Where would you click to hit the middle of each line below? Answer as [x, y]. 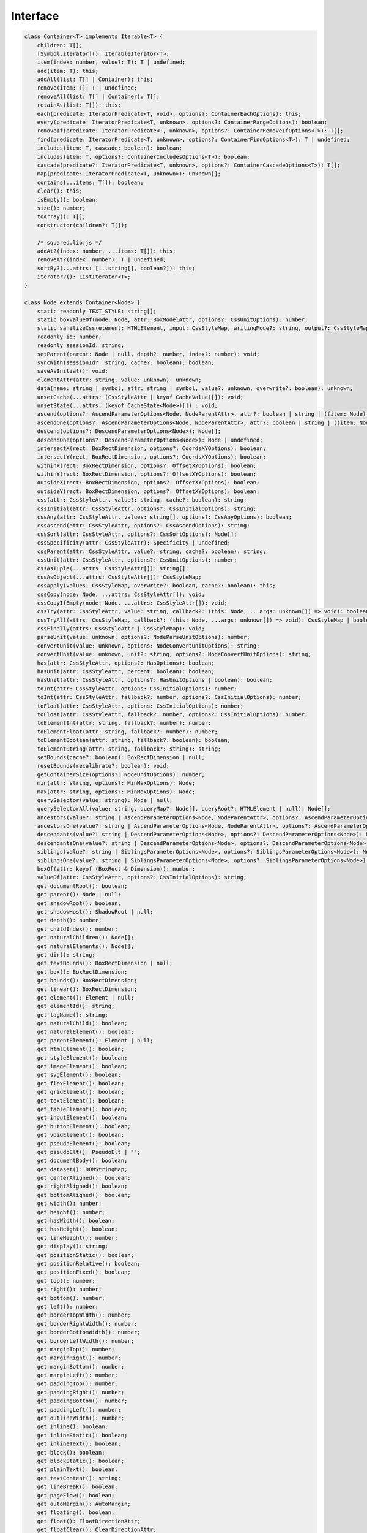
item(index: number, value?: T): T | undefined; [111, 62]
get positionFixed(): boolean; [84, 1272]
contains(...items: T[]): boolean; [90, 182]
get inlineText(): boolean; [79, 1444]
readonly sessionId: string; [81, 346]
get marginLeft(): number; [78, 1375]
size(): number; [61, 208]
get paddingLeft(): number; [79, 1409]
